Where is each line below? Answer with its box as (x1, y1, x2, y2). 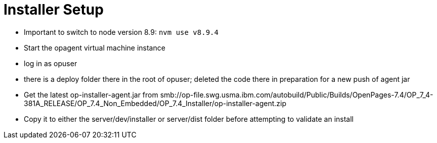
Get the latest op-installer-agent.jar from (24, 90, 158, 99)
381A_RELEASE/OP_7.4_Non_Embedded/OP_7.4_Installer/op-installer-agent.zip (24, 99, 287, 108)
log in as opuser (24, 59, 77, 68)
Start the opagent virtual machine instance (24, 43, 165, 52)
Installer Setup (4, 1, 104, 18)
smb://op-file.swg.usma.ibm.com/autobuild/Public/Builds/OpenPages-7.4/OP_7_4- (160, 90, 433, 99)
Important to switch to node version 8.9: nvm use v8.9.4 (24, 27, 219, 36)
